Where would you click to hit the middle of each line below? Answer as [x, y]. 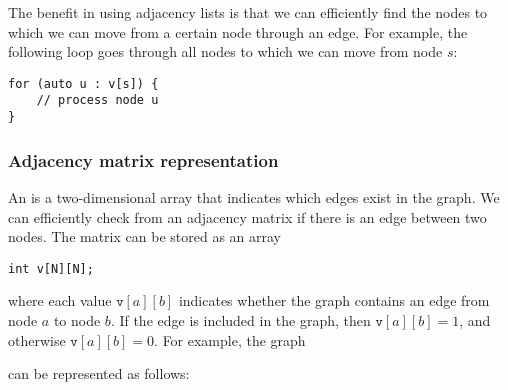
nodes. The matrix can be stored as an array [144, 236]
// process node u [97, 100]
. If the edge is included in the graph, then [240, 320]
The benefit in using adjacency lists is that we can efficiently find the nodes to [248, 12]
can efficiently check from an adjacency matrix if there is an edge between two [247, 216]
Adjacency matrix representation [143, 159]
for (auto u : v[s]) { [83, 83]
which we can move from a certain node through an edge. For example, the [238, 31]
